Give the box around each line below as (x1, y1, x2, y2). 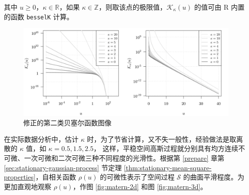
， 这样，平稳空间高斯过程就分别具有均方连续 (93, 143, 238, 153)
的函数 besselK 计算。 (4, 11, 74, 21)
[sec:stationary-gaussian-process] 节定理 (4, 162, 122, 172)
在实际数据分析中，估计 (4, 134, 78, 144)
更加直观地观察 (4, 181, 51, 191)
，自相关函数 (35, 172, 77, 182)
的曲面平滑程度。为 (183, 172, 245, 182)
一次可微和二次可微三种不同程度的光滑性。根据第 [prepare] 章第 (24, 152, 225, 163)
